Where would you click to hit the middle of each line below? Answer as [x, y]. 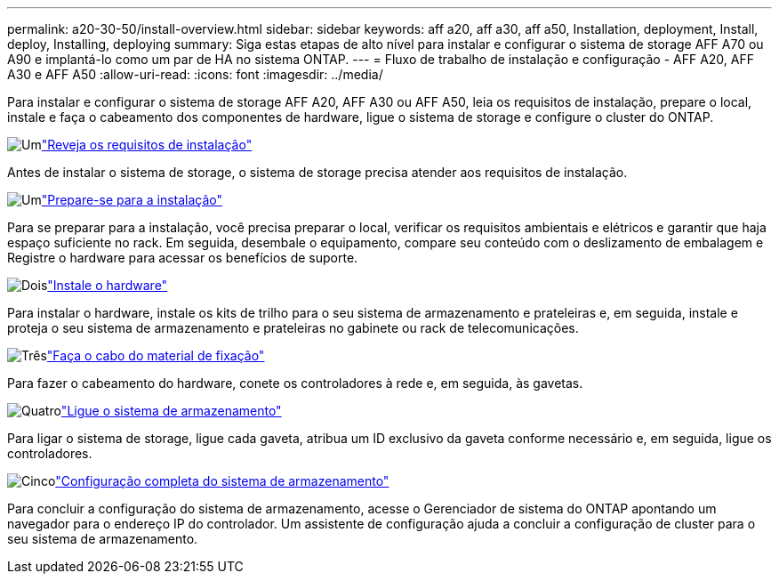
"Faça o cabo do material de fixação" [156, 355]
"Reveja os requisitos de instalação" [147, 145]
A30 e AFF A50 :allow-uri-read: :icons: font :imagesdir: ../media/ [195, 74]
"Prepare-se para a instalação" [132, 200]
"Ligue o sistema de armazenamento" [171, 411]
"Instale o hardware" [108, 285]
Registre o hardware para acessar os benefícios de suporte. [183, 258]
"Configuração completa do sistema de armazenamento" [222, 481]
